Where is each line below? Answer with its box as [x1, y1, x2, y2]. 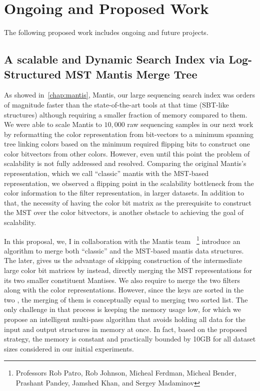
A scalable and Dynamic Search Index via [4, 51, 225, 67]
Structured [4, 66, 61, 81]
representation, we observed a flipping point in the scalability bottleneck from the [4, 177, 254, 188]
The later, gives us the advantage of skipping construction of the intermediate [4, 255, 242, 265]
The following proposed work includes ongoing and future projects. [4, 27, 208, 37]
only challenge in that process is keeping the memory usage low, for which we [4, 304, 241, 314]
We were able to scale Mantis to [4, 119, 102, 129]
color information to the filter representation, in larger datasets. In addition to [4, 187, 244, 198]
